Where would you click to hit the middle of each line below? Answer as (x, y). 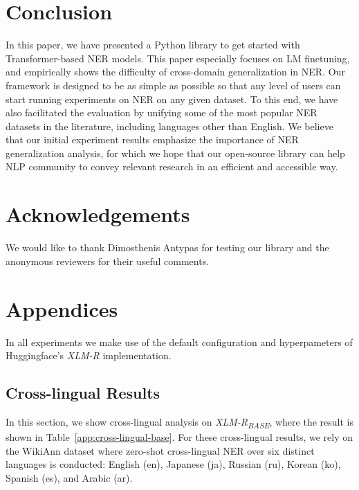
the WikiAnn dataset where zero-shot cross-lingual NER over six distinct (160, 450)
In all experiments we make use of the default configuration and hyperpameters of (179, 342)
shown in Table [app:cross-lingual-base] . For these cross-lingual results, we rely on (179, 437)
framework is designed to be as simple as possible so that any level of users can (173, 85)
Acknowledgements (98, 214)
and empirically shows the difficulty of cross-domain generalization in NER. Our (175, 72)
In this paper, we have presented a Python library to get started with (153, 45)
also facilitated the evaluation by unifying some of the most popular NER (162, 112)
